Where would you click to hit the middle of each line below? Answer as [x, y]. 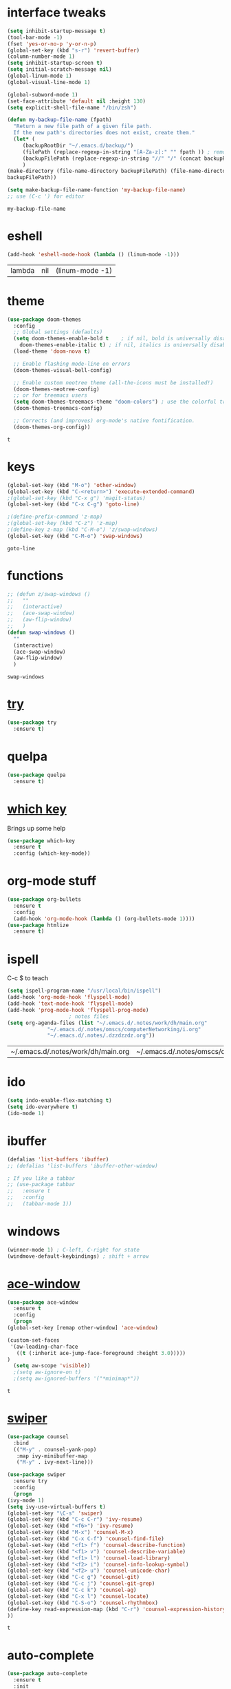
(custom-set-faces [33, 1340]
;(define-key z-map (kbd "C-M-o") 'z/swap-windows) [82, 530]
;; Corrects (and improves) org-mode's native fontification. [104, 421]
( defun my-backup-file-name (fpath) [59, 120]
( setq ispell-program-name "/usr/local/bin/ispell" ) [84, 991]
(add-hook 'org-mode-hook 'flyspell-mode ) [69, 997]
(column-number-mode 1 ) [41, 56]
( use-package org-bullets [44, 900]
